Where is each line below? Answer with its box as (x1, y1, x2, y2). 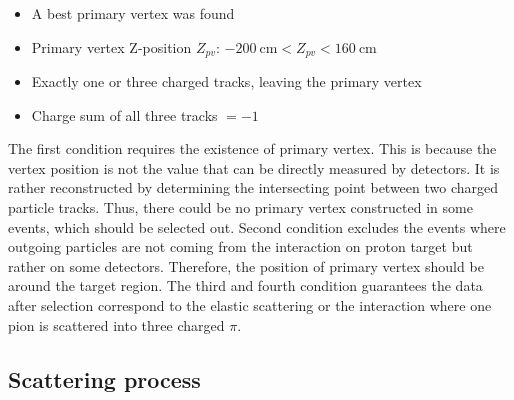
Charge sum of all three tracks (31, 104, 218, 125)
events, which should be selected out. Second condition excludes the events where (8, 216, 506, 237)
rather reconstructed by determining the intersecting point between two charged (8, 177, 499, 198)
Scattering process (8, 363, 201, 394)
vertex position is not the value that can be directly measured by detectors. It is (8, 157, 500, 178)
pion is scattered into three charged (8, 314, 225, 335)
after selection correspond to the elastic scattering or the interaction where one (8, 294, 492, 315)
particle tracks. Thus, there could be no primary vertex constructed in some (8, 197, 473, 218)
